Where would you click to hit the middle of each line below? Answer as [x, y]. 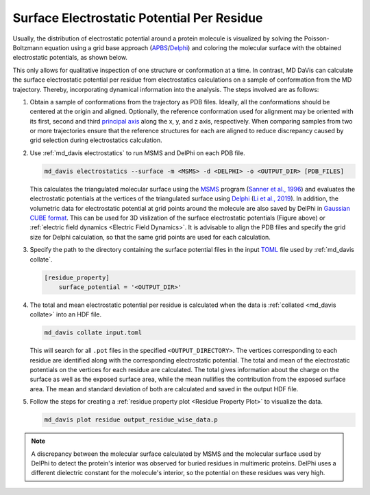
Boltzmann [28, 47]
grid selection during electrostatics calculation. [96, 140]
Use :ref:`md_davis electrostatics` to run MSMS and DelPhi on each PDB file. [138, 153]
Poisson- [317, 38]
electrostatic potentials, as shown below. [70, 58]
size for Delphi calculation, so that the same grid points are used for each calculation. [150, 237]
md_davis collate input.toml [93, 333]
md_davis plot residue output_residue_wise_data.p [131, 420]
